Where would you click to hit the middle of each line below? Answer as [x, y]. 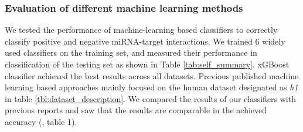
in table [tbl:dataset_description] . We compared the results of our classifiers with [150, 98]
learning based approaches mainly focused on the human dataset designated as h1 [151, 87]
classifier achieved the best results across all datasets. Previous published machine [152, 75]
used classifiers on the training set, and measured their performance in [131, 53]
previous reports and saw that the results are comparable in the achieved [136, 110]
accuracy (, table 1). [41, 121]
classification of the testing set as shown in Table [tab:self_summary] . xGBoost [147, 64]
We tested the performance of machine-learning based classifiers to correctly [141, 30]
